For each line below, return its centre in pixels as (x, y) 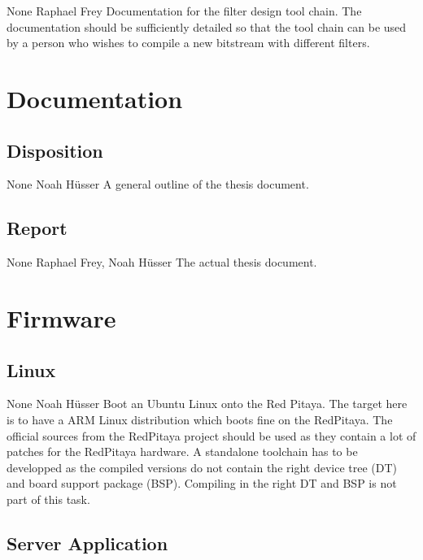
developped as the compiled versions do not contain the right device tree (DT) (202, 467)
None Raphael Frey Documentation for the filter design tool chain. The (184, 11)
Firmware (61, 317)
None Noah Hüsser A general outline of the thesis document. (158, 184)
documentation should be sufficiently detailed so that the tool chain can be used (207, 26)
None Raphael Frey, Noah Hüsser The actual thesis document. (162, 262)
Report (37, 228)
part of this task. (48, 499)
